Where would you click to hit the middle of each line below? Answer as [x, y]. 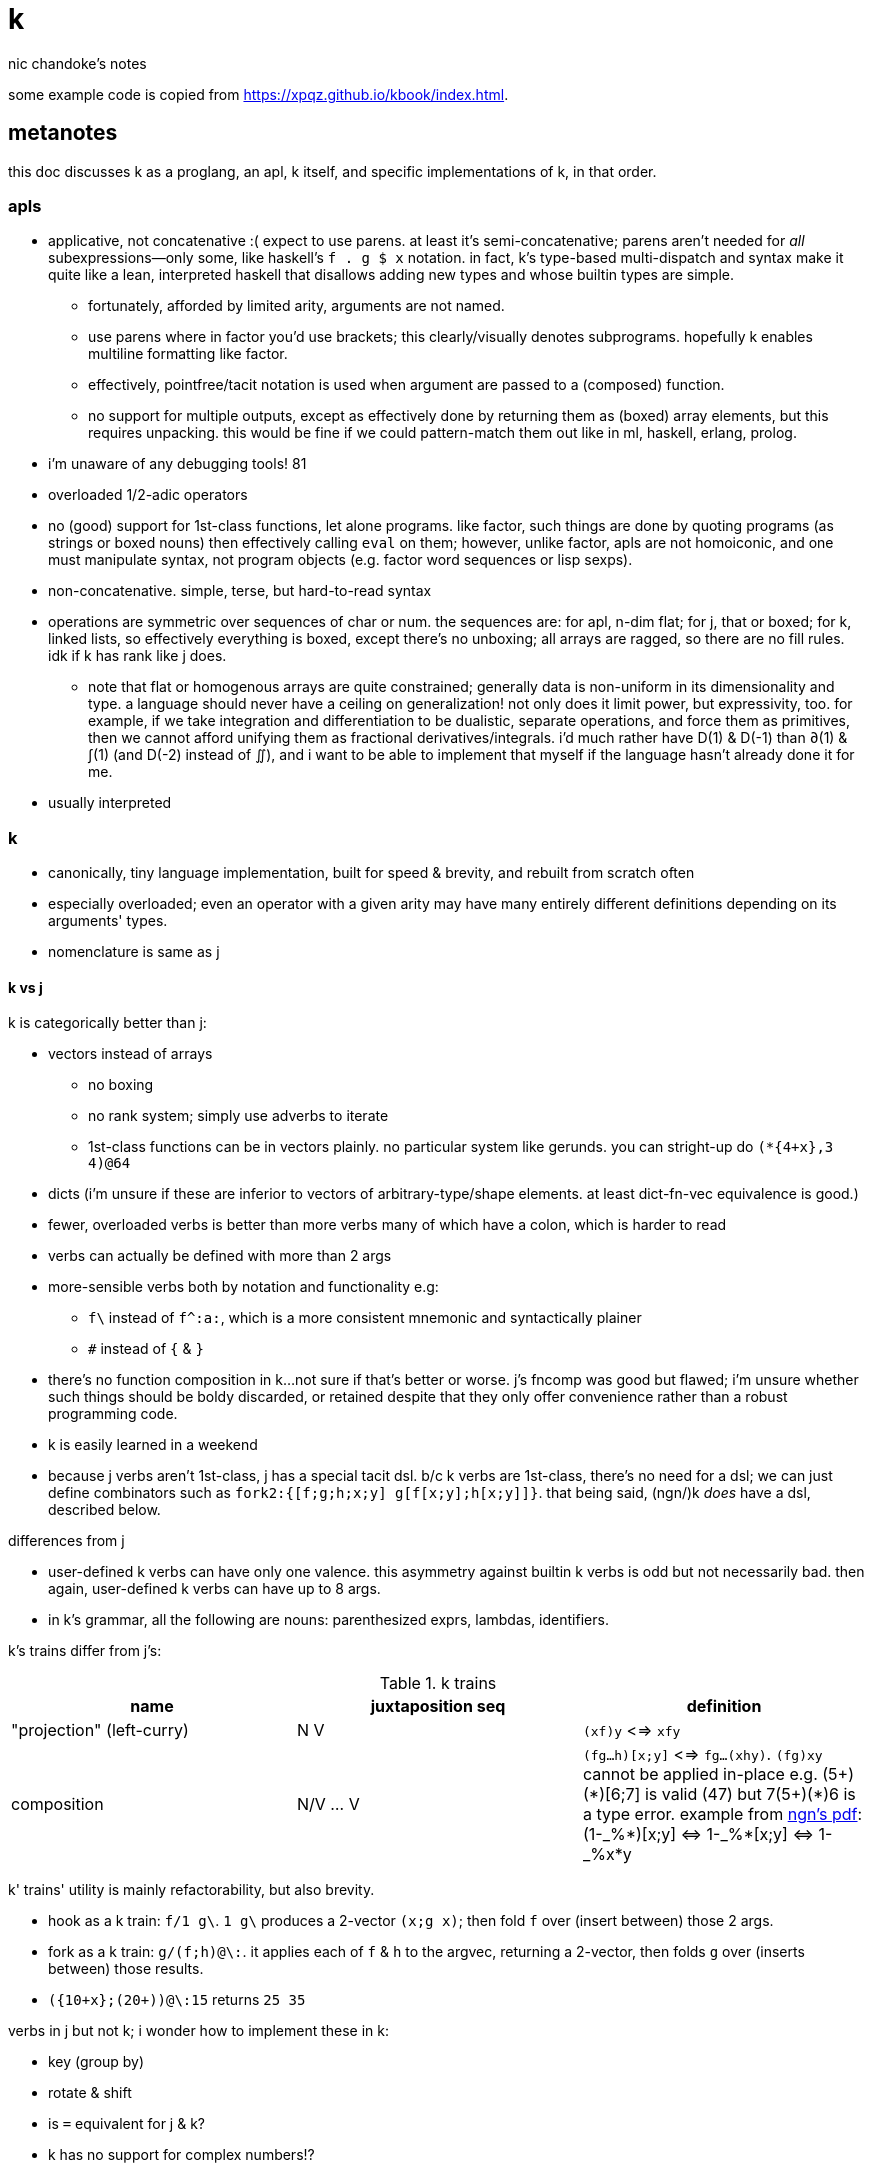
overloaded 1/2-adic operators [148, 495]
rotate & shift [90, 2093]
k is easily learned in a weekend [153, 1445]
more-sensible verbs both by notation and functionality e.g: [243, 1287]
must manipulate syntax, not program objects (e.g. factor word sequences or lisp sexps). [340, 560]
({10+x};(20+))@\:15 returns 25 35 [177, 2000]
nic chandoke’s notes [77, 63]
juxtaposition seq [438, 1706]
